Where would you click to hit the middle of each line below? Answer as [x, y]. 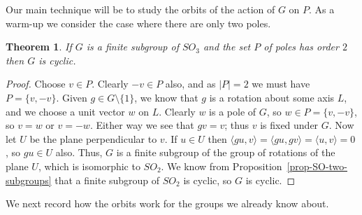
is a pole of [233, 111]
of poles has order [301, 47]
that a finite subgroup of [107, 180]
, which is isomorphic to [89, 166]
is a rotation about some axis [272, 97]
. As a [322, 9]
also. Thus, [79, 152]
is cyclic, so [208, 180]
